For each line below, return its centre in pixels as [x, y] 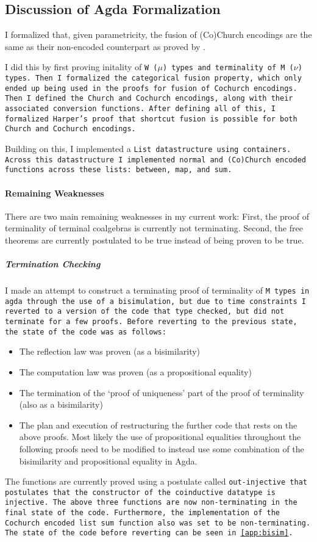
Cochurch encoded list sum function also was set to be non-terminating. [158, 523]
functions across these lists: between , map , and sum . [119, 170]
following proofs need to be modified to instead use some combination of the [162, 448]
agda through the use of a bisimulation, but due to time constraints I [155, 301]
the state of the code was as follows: [86, 332]
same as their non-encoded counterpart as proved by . [105, 46]
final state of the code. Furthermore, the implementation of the [143, 513]
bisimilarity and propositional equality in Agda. [108, 461]
